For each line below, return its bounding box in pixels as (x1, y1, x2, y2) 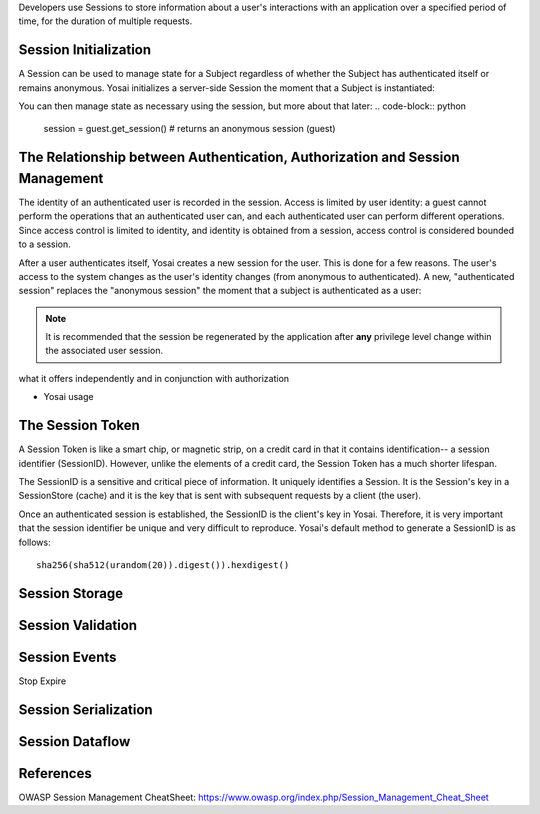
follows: (18, 536, 51, 548)
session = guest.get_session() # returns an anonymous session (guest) (43, 123, 336, 135)
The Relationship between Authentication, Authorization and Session (18, 149, 460, 166)
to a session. (18, 238, 71, 250)
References (18, 765, 92, 782)
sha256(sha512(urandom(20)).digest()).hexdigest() (36, 559, 290, 570)
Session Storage (18, 585, 124, 602)
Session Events (18, 648, 117, 665)
